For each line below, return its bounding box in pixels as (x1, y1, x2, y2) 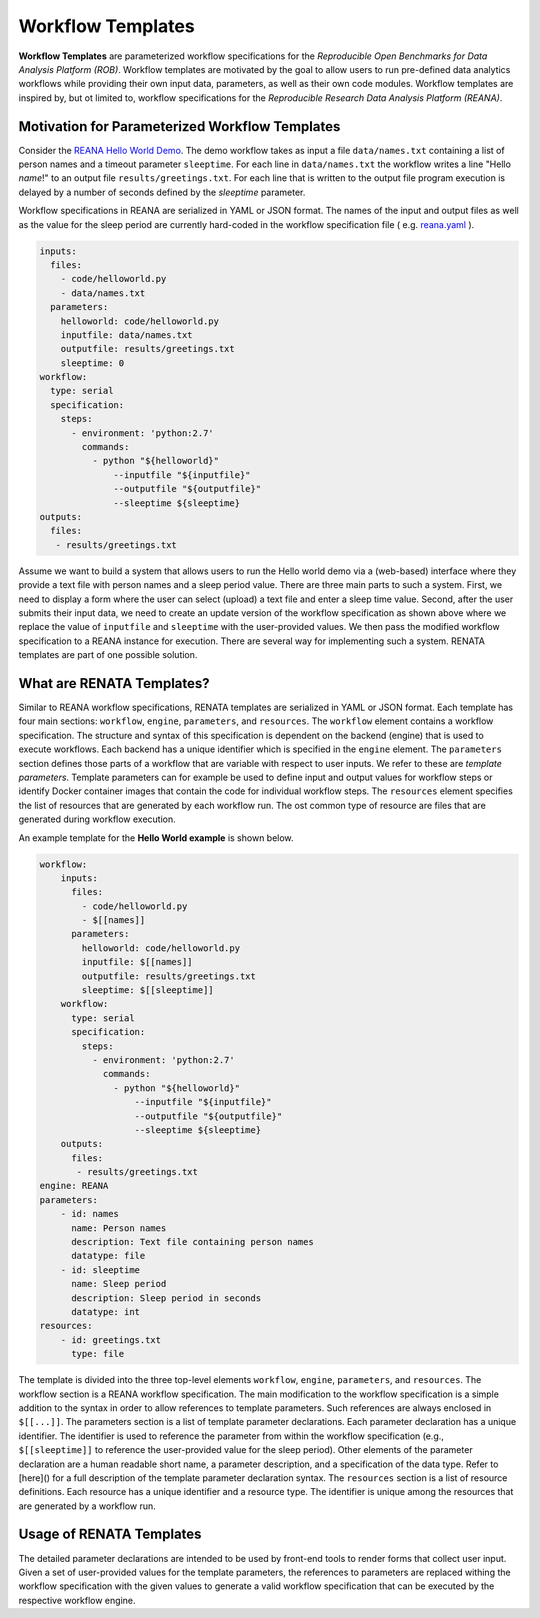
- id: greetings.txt (60, 1334, 162, 1345)
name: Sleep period (71, 1278, 167, 1290)
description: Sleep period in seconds (71, 1292, 262, 1304)
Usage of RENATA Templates (18, 1526, 202, 1543)
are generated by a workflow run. (18, 1500, 157, 1512)
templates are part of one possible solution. (18, 649, 198, 661)
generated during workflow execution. (18, 813, 177, 825)
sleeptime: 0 (60, 357, 125, 369)
